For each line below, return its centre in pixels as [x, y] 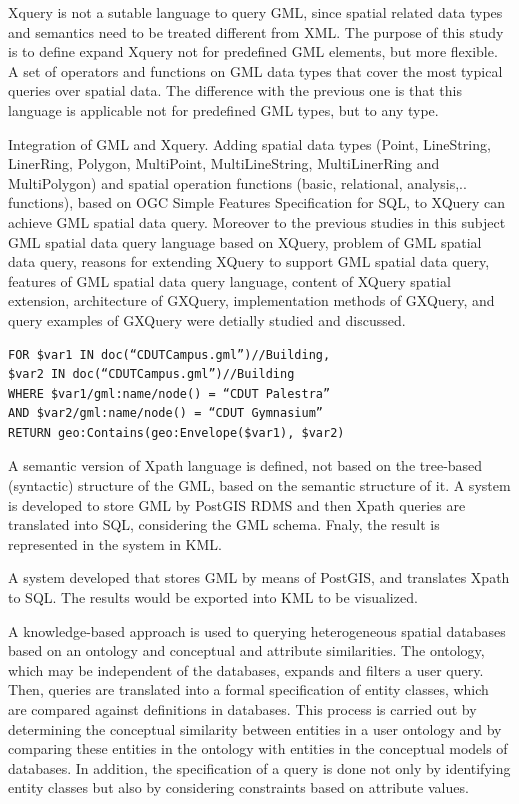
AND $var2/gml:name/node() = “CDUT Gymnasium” [165, 413]
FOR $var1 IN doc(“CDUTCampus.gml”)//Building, [169, 354]
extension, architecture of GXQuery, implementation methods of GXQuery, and [251, 300]
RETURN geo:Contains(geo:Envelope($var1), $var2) [176, 432]
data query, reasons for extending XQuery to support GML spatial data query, [249, 261]
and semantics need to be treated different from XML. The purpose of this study [256, 31]
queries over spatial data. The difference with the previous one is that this [235, 90]
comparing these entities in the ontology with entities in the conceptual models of [258, 748]
